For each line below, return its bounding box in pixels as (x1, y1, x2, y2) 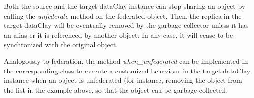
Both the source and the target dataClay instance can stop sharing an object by (4, 1, 246, 11)
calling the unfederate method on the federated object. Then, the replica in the (4, 10, 242, 21)
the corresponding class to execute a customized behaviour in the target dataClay (4, 65, 251, 75)
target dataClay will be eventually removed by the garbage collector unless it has (4, 20, 249, 30)
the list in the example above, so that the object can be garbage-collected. (4, 84, 227, 95)
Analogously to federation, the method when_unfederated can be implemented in (4, 55, 248, 66)
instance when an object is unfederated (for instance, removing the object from (4, 75, 242, 85)
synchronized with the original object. (4, 39, 118, 49)
